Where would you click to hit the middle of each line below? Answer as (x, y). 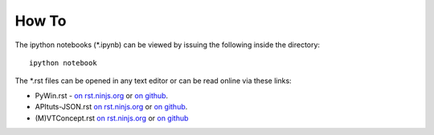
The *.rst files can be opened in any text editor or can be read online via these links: (154, 81)
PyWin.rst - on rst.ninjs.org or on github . (102, 95)
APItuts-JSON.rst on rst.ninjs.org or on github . (111, 107)
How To (41, 21)
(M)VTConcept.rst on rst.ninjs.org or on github (112, 118)
